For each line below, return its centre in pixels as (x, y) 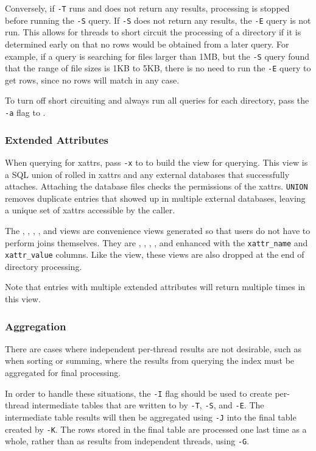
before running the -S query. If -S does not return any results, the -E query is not (158, 20)
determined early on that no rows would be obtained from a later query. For (147, 44)
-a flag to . (25, 112)
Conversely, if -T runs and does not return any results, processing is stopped (147, 8)
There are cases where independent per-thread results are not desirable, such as (153, 348)
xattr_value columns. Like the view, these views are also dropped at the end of (155, 254)
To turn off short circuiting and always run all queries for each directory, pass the (157, 100)
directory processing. (44, 266)
